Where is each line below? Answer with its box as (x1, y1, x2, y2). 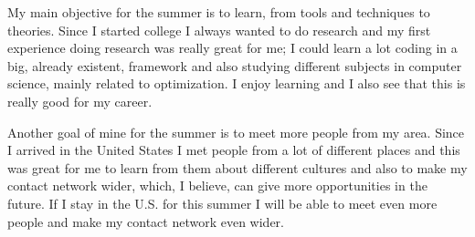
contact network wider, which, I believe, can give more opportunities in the (7, 176, 427, 195)
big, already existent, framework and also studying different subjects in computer (7, 56, 462, 75)
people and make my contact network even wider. (7, 211, 284, 231)
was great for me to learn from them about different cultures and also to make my (7, 158, 468, 177)
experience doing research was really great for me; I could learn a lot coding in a (7, 38, 458, 57)
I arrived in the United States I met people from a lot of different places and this (7, 140, 460, 160)
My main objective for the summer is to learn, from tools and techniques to (7, 3, 430, 21)
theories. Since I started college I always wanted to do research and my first (7, 20, 431, 39)
